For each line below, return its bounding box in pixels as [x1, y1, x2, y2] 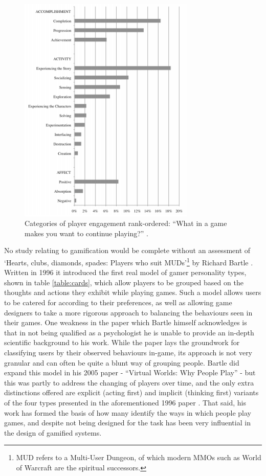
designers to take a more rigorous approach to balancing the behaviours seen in [4, 307, 253, 318]
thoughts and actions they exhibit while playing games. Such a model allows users [4, 287, 261, 298]
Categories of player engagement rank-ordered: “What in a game [25, 218, 227, 229]
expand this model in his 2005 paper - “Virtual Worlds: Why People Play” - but [4, 367, 256, 378]
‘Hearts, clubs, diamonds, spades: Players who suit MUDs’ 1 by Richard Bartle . [4, 256, 253, 267]
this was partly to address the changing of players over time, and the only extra [4, 377, 254, 388]
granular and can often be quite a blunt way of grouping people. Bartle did [4, 357, 239, 368]
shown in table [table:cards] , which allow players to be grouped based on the [4, 277, 243, 287]
